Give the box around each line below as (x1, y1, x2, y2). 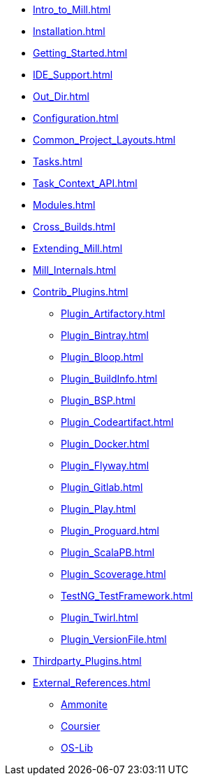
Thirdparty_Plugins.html (33, 655, 142, 667)
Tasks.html (33, 155, 82, 167)
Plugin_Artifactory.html (61, 307, 165, 319)
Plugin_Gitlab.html (61, 481, 143, 493)
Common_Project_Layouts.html (33, 134, 176, 146)
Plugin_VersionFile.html (61, 633, 167, 645)
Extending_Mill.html (33, 242, 123, 254)
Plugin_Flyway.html (61, 459, 149, 471)
